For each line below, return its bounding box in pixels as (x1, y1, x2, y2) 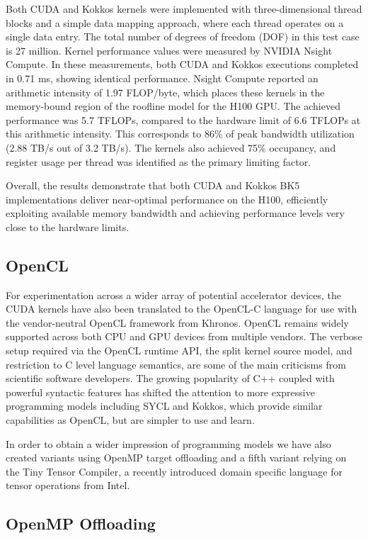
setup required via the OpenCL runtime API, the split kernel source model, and (6, 343, 352, 358)
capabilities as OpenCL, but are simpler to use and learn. (6, 413, 255, 427)
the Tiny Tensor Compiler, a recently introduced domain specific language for (6, 464, 343, 478)
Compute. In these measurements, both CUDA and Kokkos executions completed (6, 57, 359, 72)
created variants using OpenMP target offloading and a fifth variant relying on (6, 450, 347, 465)
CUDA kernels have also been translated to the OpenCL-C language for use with (6, 301, 357, 316)
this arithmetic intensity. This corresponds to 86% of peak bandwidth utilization (6, 126, 355, 141)
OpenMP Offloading (6, 512, 156, 534)
